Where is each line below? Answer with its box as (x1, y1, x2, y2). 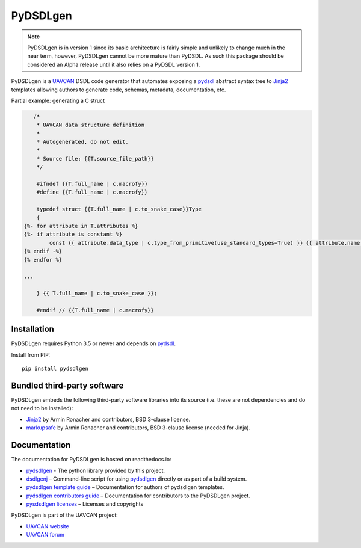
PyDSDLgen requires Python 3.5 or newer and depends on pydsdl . (11, 340, 176, 347)
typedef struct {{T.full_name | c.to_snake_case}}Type (36, 206, 202, 213)
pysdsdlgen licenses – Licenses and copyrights (26, 500, 144, 508)
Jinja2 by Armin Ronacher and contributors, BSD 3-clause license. (26, 416, 191, 423)
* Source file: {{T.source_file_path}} (36, 155, 155, 162)
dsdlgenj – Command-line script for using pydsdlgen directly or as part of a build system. (26, 475, 247, 482)
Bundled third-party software (11, 380, 124, 390)
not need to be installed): (11, 405, 73, 412)
